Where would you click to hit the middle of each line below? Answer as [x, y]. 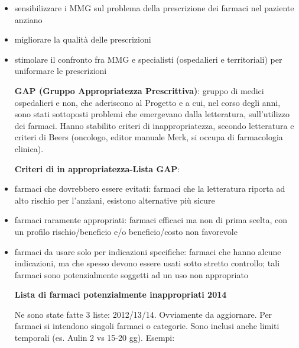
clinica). [29, 148]
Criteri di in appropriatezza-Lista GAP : [97, 168]
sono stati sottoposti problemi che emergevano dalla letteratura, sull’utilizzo [152, 114]
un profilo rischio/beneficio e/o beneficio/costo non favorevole [126, 231]
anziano [28, 19]
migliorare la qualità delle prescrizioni [83, 39]
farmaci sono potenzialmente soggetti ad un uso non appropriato [131, 274]
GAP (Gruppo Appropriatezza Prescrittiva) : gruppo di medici [139, 90]
